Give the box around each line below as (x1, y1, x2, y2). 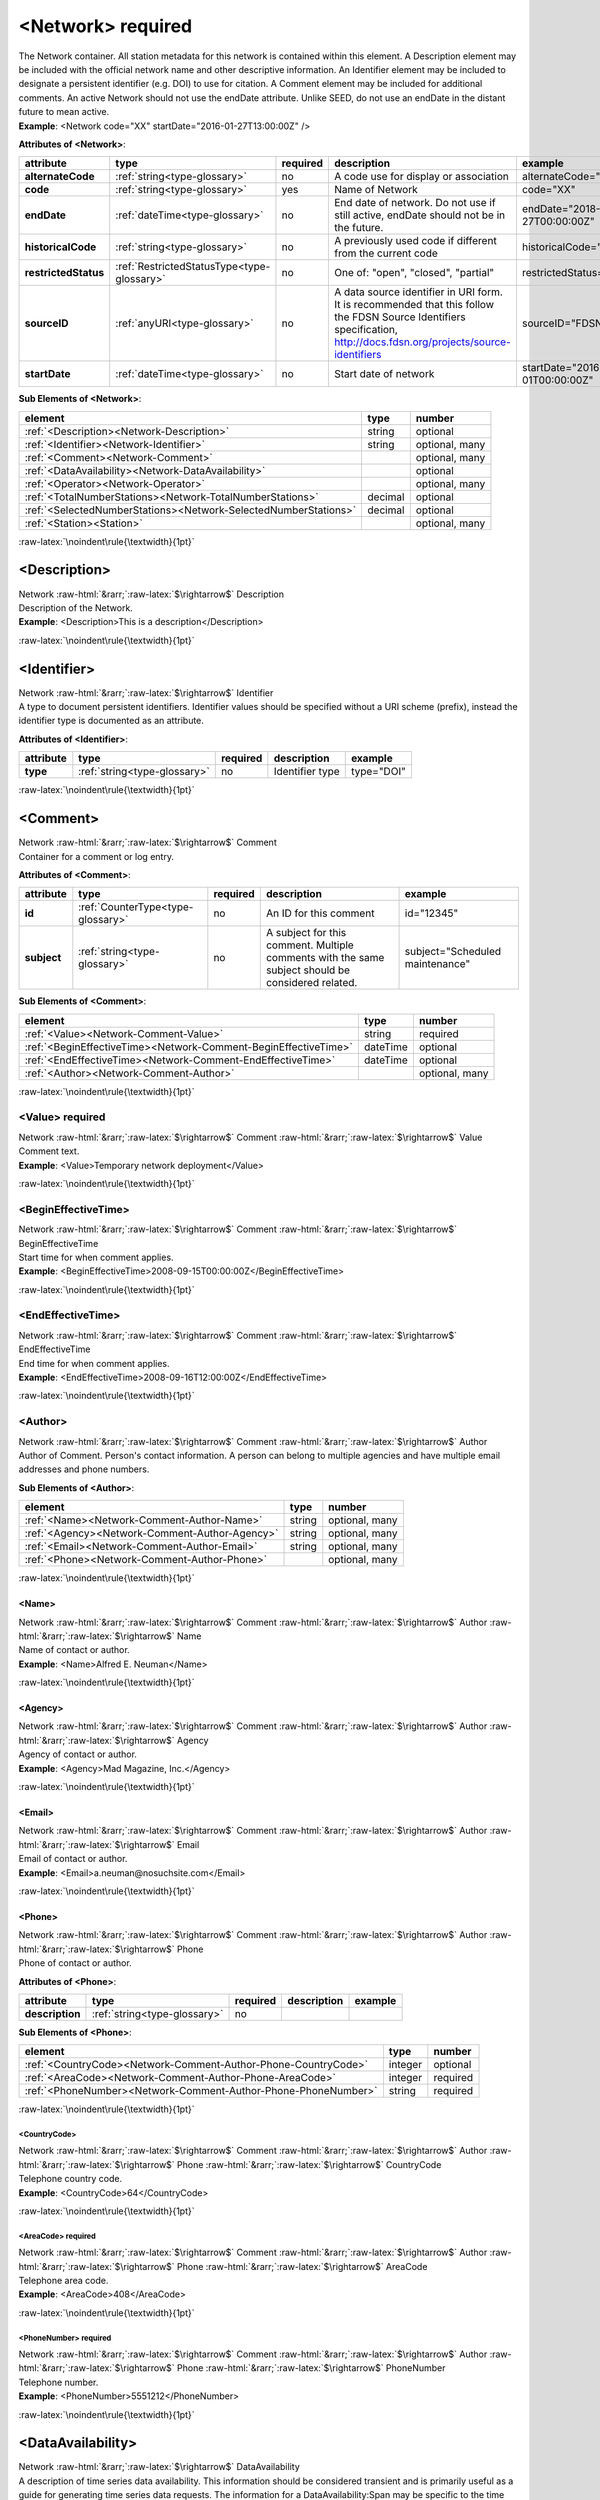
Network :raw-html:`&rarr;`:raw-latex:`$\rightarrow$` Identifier (18, 686, 274, 699)
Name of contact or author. (18, 1644, 130, 1656)
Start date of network (333, 367, 435, 381)
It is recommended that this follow (333, 298, 495, 312)
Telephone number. (18, 2376, 99, 2388)
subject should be (265, 963, 350, 977)
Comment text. (18, 1145, 80, 1157)
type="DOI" (350, 765, 407, 779)
